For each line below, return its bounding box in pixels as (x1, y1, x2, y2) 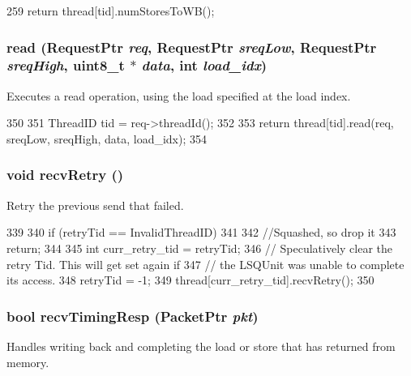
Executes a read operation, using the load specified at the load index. (6, 87, 351, 104)
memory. (6, 353, 49, 370)
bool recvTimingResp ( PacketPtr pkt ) (6, 305, 259, 326)
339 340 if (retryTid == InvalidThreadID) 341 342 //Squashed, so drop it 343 (6, 224, 396, 241)
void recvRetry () (6, 164, 124, 185)
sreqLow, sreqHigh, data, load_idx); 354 (6, 130, 208, 147)
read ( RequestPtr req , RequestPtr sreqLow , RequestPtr (6, 36, 377, 57)
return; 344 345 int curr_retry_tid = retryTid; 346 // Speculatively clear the (6, 239, 392, 256)
